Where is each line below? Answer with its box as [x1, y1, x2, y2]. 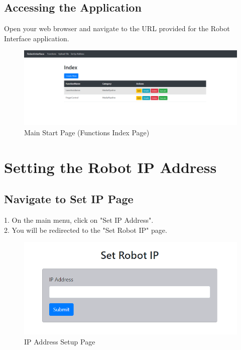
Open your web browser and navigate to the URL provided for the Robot [4, 23, 230, 34]
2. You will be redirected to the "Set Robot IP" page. [4, 224, 167, 235]
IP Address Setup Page [24, 336, 95, 346]
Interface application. [4, 33, 69, 43]
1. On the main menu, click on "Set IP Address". [4, 215, 154, 225]
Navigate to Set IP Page [4, 191, 134, 207]
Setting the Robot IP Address [4, 156, 217, 177]
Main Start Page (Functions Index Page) [24, 127, 150, 138]
